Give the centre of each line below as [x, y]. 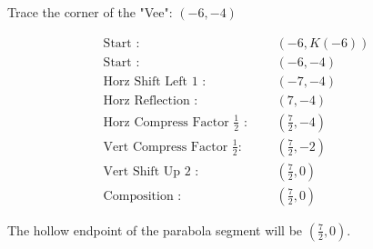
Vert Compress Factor [166, 147]
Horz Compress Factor [166, 122]
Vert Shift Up [142, 171]
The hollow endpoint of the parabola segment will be [155, 229]
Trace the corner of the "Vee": [90, 12]
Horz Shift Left [145, 81]
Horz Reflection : [151, 100]
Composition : [142, 196]
